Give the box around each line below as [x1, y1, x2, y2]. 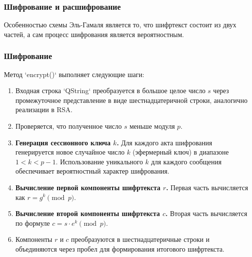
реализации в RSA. [15, 104, 73, 115]
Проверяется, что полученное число [15, 121, 122, 131]
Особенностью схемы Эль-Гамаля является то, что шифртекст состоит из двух [4, 20, 236, 30]
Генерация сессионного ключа [15, 137, 111, 147]
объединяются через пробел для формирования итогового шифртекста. [15, 243, 225, 254]
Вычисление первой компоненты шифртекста [15, 182, 160, 192]
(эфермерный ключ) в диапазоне [133, 147, 229, 157]
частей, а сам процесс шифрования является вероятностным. [4, 29, 184, 39]
